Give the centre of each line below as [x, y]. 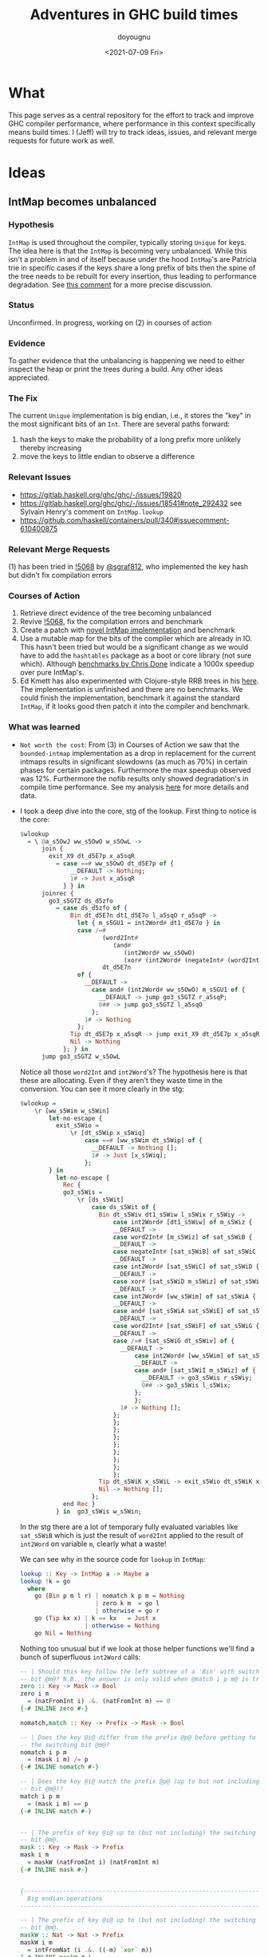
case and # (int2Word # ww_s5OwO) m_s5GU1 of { [168, 990]
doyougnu [134, 37]
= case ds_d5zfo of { [91, 908]
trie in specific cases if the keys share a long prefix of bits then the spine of [132, 267]
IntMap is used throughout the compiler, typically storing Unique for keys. [128, 242]
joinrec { [57, 893]
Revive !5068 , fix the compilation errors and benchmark [111, 622]
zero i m [34, 1694]
